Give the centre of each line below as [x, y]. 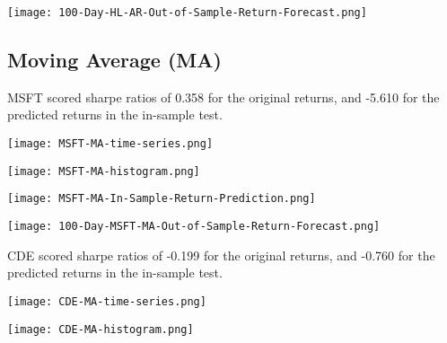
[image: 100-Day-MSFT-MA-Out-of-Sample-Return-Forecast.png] [194, 227]
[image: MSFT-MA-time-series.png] [110, 144]
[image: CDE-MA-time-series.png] [107, 301]
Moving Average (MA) [114, 60]
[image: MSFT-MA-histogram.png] [104, 171]
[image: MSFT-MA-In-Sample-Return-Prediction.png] [162, 199]
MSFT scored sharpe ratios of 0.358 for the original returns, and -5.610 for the [223, 97]
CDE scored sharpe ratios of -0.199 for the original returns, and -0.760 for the [221, 255]
